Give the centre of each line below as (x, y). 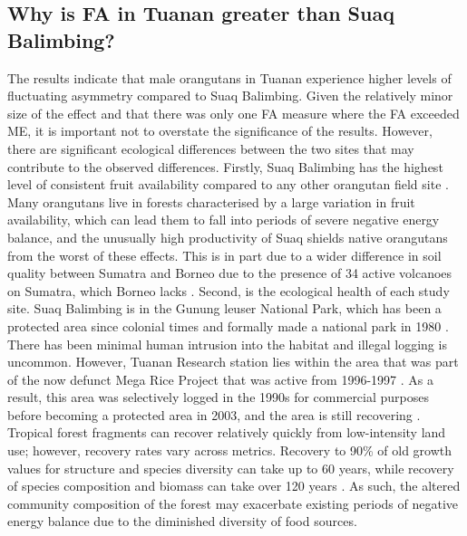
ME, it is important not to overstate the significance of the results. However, (220, 131)
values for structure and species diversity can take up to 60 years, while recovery (231, 468)
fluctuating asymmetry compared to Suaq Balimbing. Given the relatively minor (230, 96)
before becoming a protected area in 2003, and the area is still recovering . (214, 414)
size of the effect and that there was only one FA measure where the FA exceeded (233, 113)
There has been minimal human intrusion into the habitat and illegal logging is (227, 344)
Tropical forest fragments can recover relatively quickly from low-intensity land (227, 432)
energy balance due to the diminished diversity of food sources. (182, 521)
